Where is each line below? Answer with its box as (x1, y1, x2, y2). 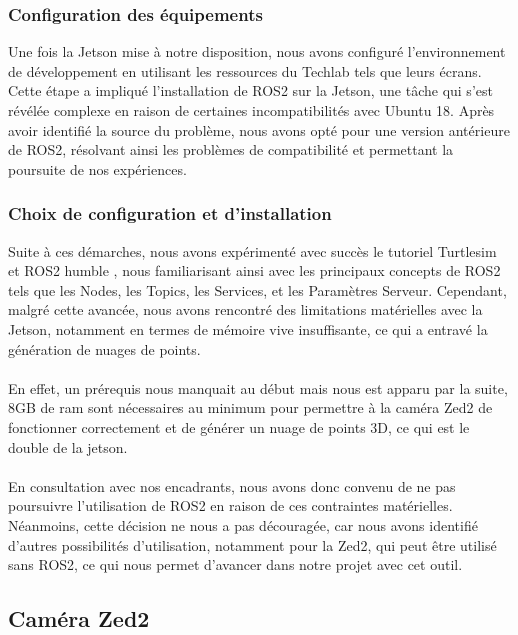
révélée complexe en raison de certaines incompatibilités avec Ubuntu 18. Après (8, 100, 495, 120)
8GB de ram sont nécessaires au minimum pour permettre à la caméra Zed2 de (8, 397, 493, 418)
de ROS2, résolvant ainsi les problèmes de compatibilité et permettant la (8, 139, 454, 160)
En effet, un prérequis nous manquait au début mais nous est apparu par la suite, (8, 377, 508, 398)
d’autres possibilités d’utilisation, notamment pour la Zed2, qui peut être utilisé (8, 534, 497, 555)
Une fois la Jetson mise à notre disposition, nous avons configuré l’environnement (8, 41, 506, 62)
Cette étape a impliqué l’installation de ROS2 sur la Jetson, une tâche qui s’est (8, 80, 493, 101)
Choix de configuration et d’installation (8, 201, 332, 226)
